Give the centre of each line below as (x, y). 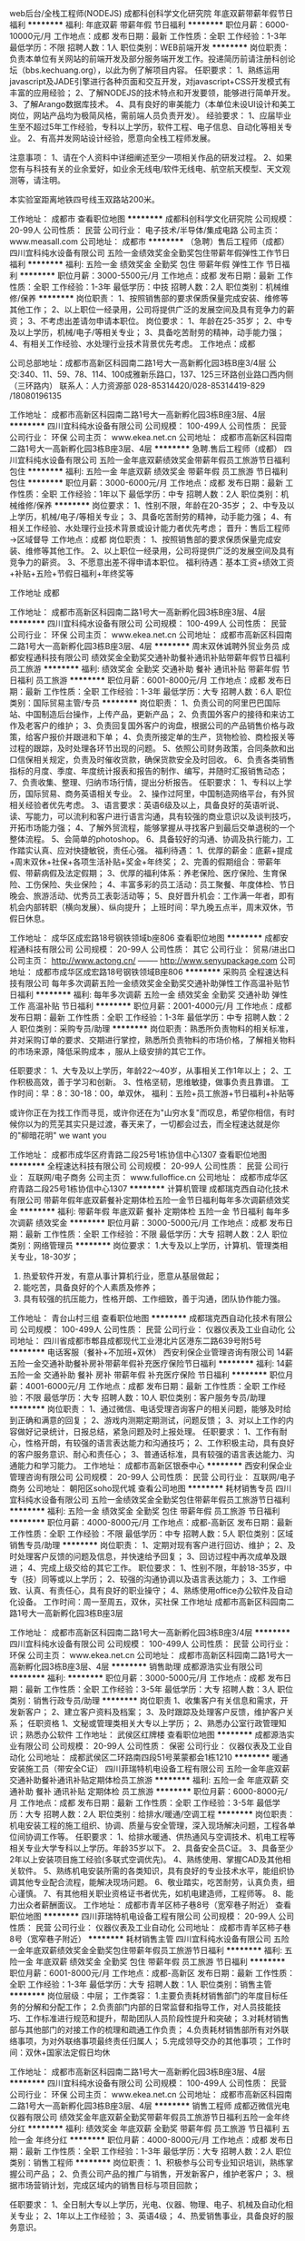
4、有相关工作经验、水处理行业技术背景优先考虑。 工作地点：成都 (133, 344)
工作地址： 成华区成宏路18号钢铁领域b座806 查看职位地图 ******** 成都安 (149, 938)
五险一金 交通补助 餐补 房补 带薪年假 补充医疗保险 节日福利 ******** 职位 (148, 1375)
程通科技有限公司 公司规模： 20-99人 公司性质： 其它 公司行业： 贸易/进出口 (152, 949)
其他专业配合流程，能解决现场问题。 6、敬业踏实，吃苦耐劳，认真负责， (152, 1882)
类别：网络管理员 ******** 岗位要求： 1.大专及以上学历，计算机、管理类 (145, 1245)
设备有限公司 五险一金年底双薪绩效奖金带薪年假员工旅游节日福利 (169, 460)
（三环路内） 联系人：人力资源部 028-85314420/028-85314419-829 (138, 385)
